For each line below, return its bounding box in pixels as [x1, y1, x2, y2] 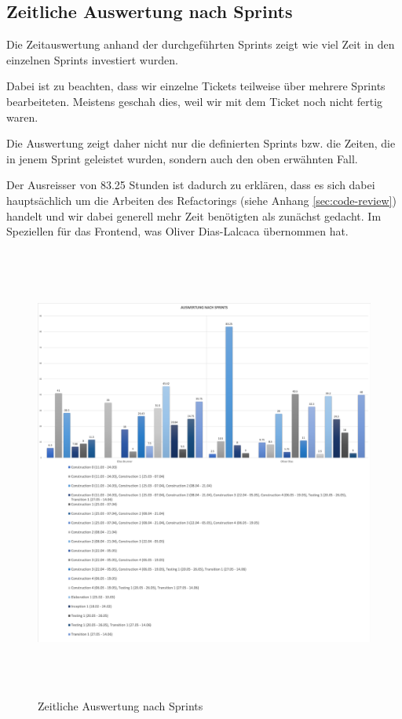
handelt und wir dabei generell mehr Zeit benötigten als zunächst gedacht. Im [6, 207, 382, 224]
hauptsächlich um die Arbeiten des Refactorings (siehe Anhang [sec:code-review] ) [6, 192, 397, 208]
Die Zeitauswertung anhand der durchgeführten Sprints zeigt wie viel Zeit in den [6, 36, 395, 53]
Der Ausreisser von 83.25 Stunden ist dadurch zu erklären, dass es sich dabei [6, 177, 375, 193]
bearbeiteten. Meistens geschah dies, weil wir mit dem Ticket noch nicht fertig [6, 93, 383, 109]
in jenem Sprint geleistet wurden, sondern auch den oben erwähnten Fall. [6, 150, 358, 166]
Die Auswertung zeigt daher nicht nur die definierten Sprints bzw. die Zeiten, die [6, 135, 396, 151]
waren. [6, 108, 38, 125]
